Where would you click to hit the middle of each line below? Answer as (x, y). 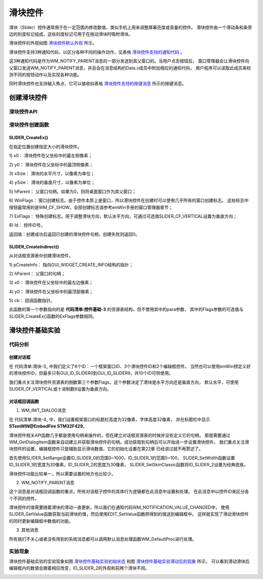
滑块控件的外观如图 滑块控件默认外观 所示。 (53, 43)
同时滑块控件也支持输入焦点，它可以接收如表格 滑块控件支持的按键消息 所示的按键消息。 (98, 83)
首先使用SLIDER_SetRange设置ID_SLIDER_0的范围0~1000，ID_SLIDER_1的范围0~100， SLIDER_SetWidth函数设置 (122, 458)
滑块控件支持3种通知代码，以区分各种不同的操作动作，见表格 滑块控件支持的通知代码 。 (97, 52)
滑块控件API (23, 112)
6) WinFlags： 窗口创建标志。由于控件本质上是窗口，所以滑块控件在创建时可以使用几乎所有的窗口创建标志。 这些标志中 (129, 201)
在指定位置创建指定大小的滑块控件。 (45, 146)
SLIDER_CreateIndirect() (34, 247)
